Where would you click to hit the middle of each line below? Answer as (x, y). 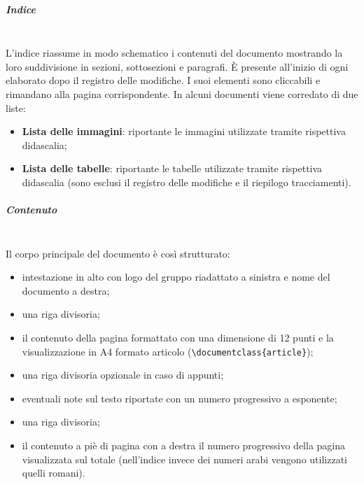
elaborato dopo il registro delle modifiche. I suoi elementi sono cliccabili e (163, 80)
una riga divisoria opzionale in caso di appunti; (123, 375)
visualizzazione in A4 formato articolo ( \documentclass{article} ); (168, 351)
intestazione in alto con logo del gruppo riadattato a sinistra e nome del (176, 277)
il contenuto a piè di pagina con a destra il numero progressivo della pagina (184, 445)
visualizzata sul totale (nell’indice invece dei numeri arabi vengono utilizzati (184, 459)
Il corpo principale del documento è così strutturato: (118, 253)
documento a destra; (66, 290)
